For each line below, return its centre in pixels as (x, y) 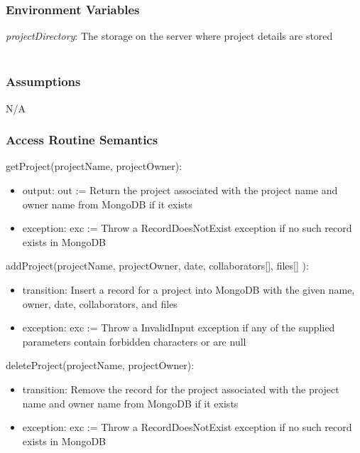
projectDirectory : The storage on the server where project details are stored (169, 36)
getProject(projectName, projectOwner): (94, 166)
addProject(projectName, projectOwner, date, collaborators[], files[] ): (157, 266)
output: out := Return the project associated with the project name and (180, 190)
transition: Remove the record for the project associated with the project (181, 389)
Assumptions (43, 81)
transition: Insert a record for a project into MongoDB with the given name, (189, 289)
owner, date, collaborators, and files (100, 303)
